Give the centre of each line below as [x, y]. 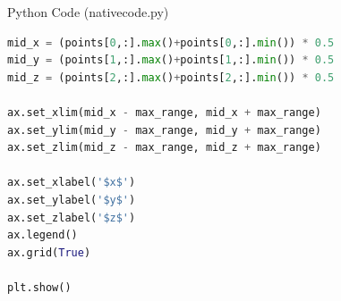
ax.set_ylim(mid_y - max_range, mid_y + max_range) [164, 130]
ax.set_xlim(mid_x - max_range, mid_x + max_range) [164, 112]
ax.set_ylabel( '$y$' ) [72, 200]
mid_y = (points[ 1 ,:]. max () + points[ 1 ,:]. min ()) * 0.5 [171, 60]
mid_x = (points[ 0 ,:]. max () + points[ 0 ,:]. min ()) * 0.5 [171, 42]
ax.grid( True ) [49, 252]
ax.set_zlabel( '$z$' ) [72, 217]
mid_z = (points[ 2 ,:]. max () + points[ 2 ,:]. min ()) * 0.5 [171, 77]
